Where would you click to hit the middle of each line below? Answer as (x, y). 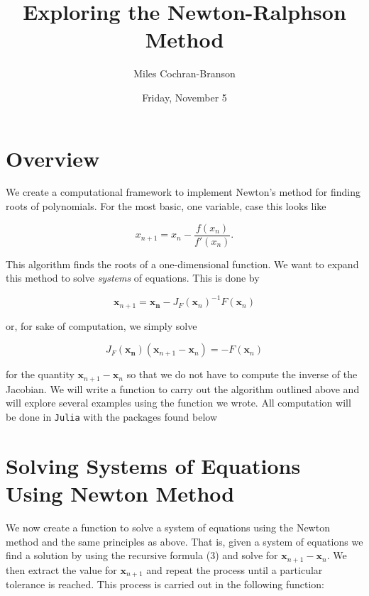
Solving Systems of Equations (153, 465)
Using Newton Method (120, 493)
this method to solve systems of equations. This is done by (133, 278)
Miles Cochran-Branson (184, 73)
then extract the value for (61, 569)
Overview (53, 158)
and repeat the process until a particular (235, 569)
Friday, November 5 (184, 97)
